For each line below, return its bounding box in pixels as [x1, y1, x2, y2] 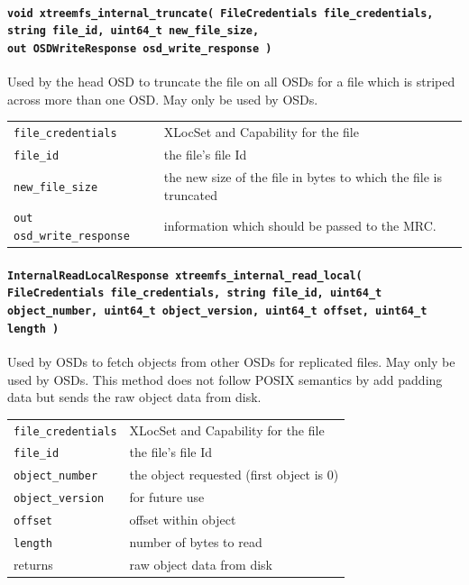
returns [14, 554, 53, 573]
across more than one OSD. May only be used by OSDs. [7, 89, 318, 108]
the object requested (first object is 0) [129, 465, 339, 484]
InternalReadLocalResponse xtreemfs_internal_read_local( [7, 269, 363, 282]
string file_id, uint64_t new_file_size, [7, 24, 260, 38]
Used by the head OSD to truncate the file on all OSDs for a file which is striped [7, 72, 455, 91]
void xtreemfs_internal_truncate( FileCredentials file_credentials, [7, 6, 434, 20]
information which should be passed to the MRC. [163, 216, 437, 235]
